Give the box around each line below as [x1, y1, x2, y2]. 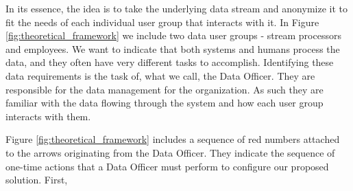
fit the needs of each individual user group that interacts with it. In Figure [5, 14, 319, 29]
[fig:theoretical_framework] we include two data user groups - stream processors [5, 28, 341, 43]
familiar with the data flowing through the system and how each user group [5, 95, 324, 110]
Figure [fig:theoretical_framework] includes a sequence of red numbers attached [5, 132, 340, 146]
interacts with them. [5, 109, 91, 123]
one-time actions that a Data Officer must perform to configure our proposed [5, 159, 329, 173]
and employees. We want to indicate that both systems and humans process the [5, 41, 340, 56]
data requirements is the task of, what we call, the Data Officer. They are [5, 68, 315, 82]
